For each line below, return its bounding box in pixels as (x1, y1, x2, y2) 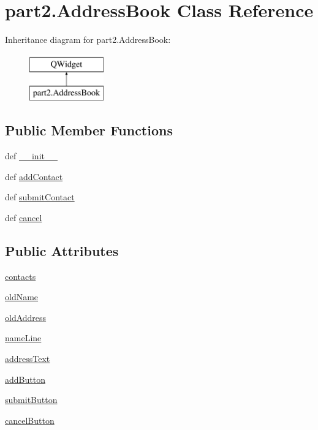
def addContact (5, 170, 63, 183)
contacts (5, 270, 36, 282)
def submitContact (5, 190, 75, 203)
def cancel (5, 211, 42, 224)
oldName (5, 290, 39, 303)
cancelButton (5, 413, 55, 426)
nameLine (5, 331, 42, 344)
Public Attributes (5, 241, 119, 260)
